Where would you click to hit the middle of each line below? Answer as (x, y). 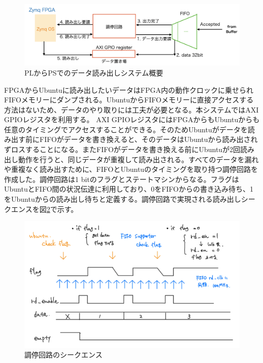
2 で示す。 (62, 209)
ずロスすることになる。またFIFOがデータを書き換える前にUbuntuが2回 (122, 149)
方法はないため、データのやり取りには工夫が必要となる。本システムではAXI (131, 109)
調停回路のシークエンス (63, 355)
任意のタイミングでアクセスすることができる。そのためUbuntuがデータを (126, 129)
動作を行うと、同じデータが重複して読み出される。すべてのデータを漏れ (138, 159)
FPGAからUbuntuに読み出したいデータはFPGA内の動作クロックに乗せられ (129, 89)
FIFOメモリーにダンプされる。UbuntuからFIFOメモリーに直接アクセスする (129, 100)
